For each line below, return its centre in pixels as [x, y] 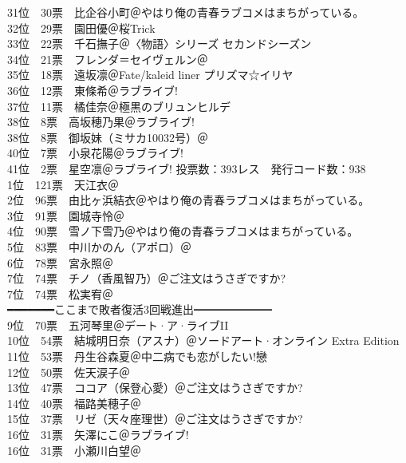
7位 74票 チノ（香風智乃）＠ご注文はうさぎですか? [147, 278]
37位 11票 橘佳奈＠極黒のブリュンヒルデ [119, 106]
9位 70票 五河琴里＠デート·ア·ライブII [118, 324]
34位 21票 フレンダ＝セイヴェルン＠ [108, 59]
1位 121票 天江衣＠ [63, 184]
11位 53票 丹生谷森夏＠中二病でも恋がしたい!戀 [137, 356]
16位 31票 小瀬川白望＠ [74, 450]
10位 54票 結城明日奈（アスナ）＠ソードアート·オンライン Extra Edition [203, 340]
